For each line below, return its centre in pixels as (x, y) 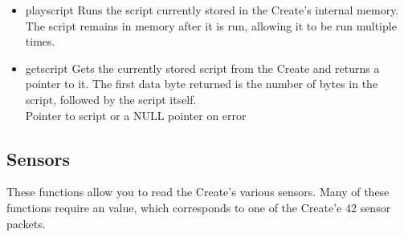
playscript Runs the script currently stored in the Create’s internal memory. (212, 10)
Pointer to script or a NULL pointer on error (136, 115)
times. (40, 41)
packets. (26, 223)
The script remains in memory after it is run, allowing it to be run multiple (211, 25)
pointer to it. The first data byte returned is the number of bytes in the (202, 84)
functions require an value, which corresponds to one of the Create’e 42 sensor (199, 207)
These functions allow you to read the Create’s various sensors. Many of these (198, 192)
